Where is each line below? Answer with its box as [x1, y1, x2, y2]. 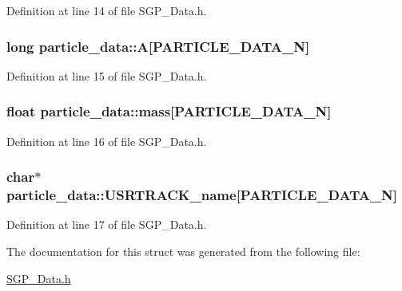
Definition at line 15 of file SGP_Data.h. [6, 67, 207, 84]
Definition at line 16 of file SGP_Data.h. [6, 132, 207, 149]
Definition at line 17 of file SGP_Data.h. [6, 216, 207, 233]
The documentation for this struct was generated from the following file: [6, 242, 360, 259]
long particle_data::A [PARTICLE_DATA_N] [6, 36, 310, 56]
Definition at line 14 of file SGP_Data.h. [6, 2, 207, 18]
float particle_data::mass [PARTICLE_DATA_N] [6, 101, 332, 121]
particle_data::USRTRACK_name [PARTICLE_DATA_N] [6, 185, 398, 205]
